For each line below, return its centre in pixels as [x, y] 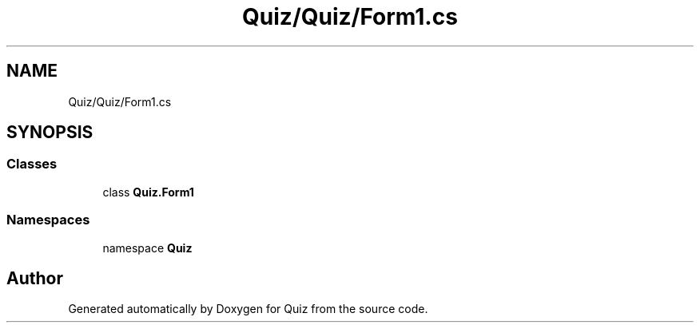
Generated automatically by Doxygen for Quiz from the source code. [248, 309]
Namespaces [48, 220]
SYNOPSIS [50, 133]
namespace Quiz [147, 248]
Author [35, 278]
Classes [32, 164]
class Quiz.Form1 [148, 192]
